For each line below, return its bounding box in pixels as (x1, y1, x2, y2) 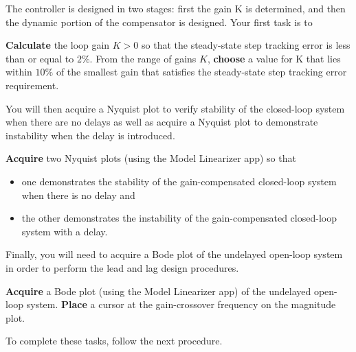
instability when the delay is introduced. (5, 128, 175, 142)
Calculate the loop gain (5, 38, 110, 52)
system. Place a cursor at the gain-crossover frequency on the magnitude (26, 297, 336, 312)
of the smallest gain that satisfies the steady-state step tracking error (56, 64, 347, 79)
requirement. (5, 78, 59, 92)
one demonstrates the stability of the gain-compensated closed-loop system (21, 174, 337, 188)
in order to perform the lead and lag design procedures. (5, 260, 239, 274)
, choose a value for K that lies (207, 51, 341, 65)
